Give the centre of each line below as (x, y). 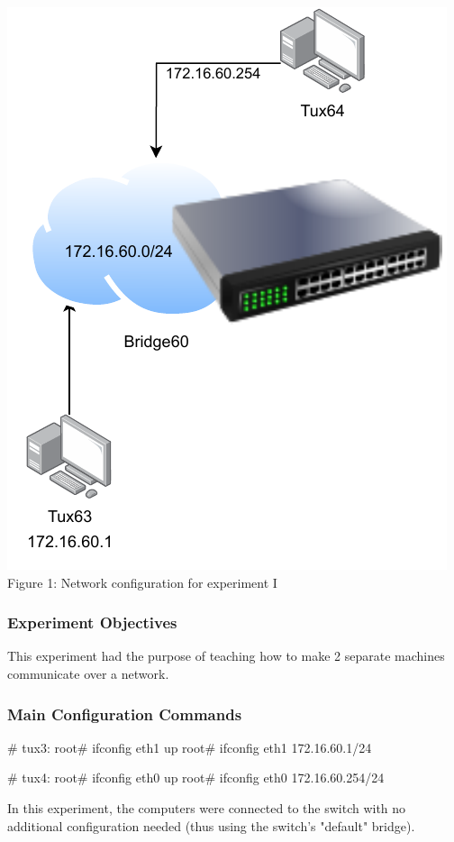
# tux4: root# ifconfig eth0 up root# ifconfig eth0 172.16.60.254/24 (196, 778)
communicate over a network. (88, 673)
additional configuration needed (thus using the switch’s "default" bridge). (211, 825)
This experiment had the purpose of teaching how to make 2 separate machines (226, 656)
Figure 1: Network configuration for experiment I (142, 582)
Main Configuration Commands (125, 714)
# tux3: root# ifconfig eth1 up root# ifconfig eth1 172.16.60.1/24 (190, 747)
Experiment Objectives (92, 622)
